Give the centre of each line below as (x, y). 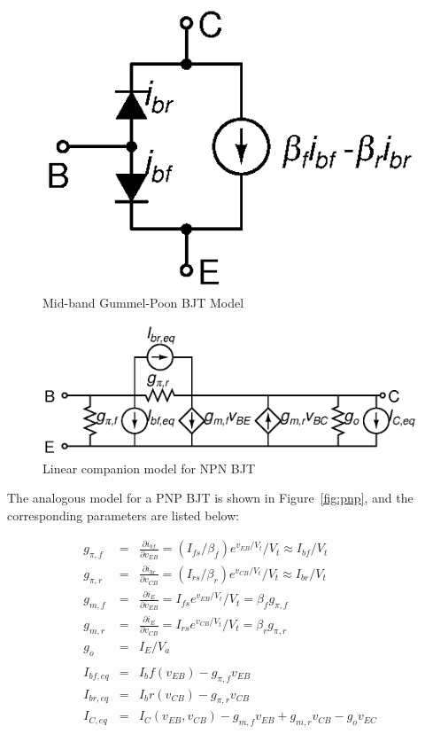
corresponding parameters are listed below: (124, 515)
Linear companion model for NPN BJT (149, 468)
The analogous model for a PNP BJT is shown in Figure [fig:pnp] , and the (210, 498)
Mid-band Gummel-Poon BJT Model (143, 303)
